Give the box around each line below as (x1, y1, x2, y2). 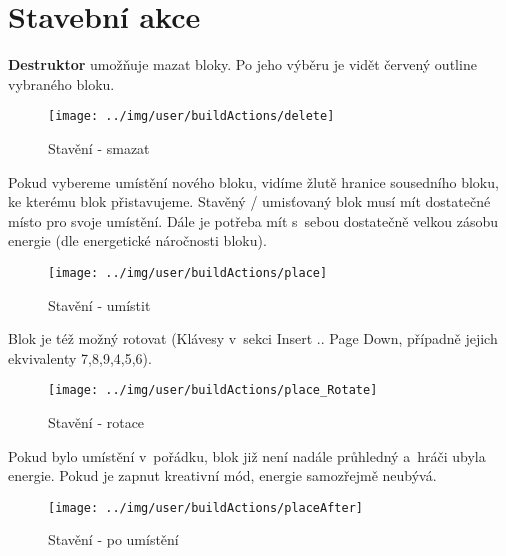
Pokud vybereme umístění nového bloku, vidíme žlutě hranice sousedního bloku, (8, 171, 499, 192)
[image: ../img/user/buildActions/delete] (48, 109, 335, 124)
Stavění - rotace (48, 412, 145, 433)
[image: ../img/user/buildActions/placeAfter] (48, 500, 363, 515)
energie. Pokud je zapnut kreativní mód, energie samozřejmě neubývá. (8, 465, 437, 486)
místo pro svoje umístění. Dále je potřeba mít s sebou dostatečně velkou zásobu (8, 210, 498, 231)
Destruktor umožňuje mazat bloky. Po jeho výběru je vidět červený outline (8, 54, 477, 75)
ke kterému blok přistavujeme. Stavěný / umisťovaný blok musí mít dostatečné (8, 191, 491, 212)
